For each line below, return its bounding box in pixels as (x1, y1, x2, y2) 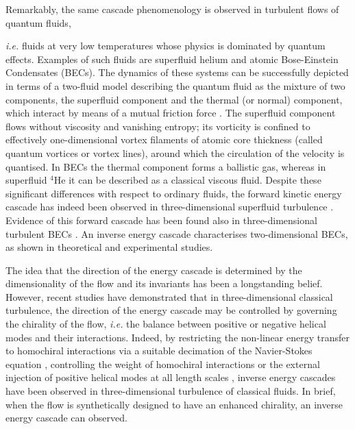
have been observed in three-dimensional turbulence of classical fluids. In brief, (5, 384, 336, 398)
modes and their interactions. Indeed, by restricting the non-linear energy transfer (5, 330, 350, 344)
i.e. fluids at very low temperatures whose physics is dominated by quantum (5, 38, 326, 53)
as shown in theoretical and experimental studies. (5, 240, 213, 254)
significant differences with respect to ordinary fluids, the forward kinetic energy (5, 186, 342, 200)
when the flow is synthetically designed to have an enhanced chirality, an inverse (5, 397, 343, 411)
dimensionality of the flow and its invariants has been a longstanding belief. (5, 276, 323, 291)
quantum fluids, (5, 15, 71, 29)
